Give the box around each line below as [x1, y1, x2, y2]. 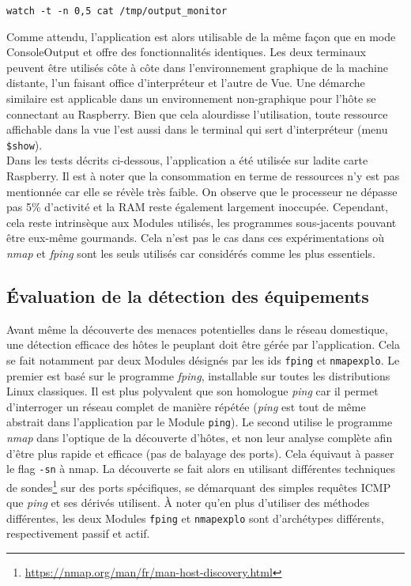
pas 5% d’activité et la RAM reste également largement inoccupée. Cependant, [6, 198, 388, 215]
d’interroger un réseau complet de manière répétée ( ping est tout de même [6, 398, 366, 414]
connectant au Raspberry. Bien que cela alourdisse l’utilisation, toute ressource [6, 105, 388, 122]
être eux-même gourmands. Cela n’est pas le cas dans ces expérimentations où [6, 229, 385, 246]
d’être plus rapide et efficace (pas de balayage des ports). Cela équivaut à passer [6, 444, 394, 461]
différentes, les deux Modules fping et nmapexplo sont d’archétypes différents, [6, 509, 385, 526]
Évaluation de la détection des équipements [6, 284, 369, 308]
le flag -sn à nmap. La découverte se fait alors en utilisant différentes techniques [6, 460, 395, 477]
